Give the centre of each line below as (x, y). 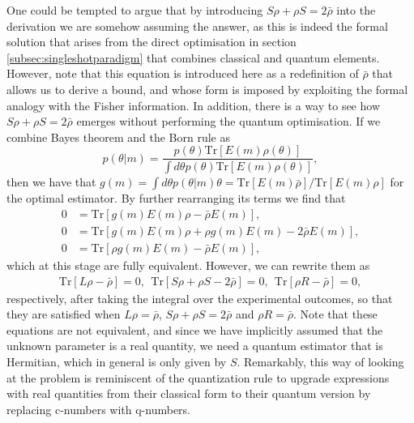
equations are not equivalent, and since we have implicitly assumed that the (195, 329)
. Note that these (335, 314)
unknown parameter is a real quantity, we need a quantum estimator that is (195, 346)
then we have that (51, 182)
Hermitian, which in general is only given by (117, 361)
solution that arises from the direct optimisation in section (152, 42)
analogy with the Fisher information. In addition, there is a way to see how (193, 105)
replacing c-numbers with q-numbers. (98, 409)
